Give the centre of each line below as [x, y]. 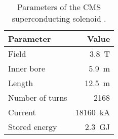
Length [21, 83]
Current [22, 112]
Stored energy [33, 127]
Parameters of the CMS [59, 7]
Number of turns [38, 97]
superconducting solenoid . [59, 18]
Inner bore [27, 68]
